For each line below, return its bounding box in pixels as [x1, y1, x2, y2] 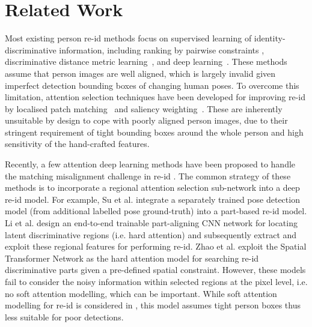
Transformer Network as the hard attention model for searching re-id [5, 251, 259, 264]
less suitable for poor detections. [5, 310, 124, 323]
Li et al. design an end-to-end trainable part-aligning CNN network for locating [5, 217, 298, 229]
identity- [254, 32, 286, 44]
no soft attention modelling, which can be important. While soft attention [5, 287, 277, 299]
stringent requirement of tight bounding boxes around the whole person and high [5, 125, 304, 138]
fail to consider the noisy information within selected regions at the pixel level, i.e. [5, 275, 308, 287]
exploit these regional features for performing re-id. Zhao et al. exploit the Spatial [5, 240, 307, 253]
